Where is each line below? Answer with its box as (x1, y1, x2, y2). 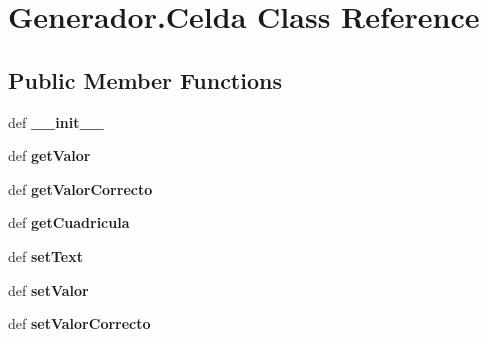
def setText (8, 245, 83, 266)
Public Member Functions (8, 64, 282, 95)
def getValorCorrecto (8, 178, 153, 199)
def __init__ (8, 111, 104, 132)
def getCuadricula (8, 212, 130, 233)
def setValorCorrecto (8, 313, 151, 334)
